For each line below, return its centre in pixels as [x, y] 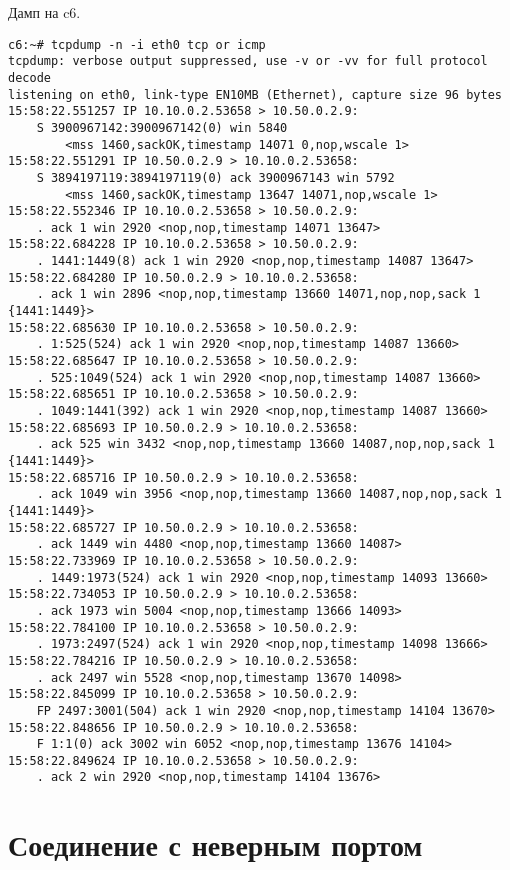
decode [29, 77]
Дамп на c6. [44, 12]
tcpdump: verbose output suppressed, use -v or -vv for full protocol [248, 61]
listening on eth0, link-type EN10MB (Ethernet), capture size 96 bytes [255, 94]
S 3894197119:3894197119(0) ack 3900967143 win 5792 [215, 177]
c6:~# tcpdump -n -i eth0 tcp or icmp [137, 44]
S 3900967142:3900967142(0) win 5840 [162, 127]
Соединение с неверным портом [215, 844]
